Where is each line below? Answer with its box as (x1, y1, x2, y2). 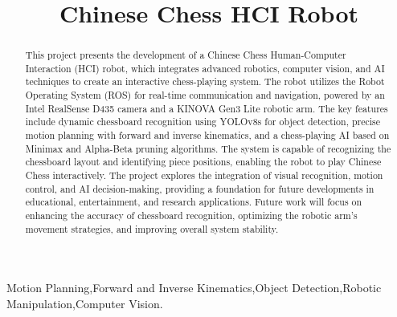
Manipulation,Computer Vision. (6, 295, 163, 311)
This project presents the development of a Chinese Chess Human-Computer (25, 48, 346, 62)
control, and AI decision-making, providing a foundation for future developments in (25, 181, 374, 195)
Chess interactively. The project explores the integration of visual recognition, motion (25, 169, 383, 182)
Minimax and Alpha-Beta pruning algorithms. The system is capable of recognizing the (25, 141, 391, 155)
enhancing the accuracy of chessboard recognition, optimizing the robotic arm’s (25, 209, 358, 222)
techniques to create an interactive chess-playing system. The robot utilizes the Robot (25, 75, 385, 88)
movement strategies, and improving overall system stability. (25, 221, 279, 235)
